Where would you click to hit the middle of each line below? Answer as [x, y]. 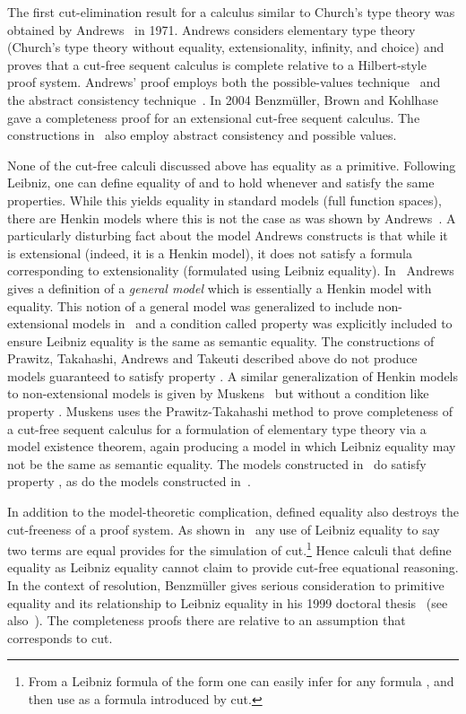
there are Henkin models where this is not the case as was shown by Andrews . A [232, 218]
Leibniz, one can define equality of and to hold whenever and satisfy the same [221, 183]
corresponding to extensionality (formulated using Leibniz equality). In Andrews [231, 270]
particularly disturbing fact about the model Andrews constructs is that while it [228, 235]
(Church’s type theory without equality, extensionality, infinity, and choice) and [226, 47]
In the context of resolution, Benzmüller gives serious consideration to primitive [226, 585]
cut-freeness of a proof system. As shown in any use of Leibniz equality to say [224, 529]
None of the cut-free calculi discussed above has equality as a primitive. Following [232, 165]
